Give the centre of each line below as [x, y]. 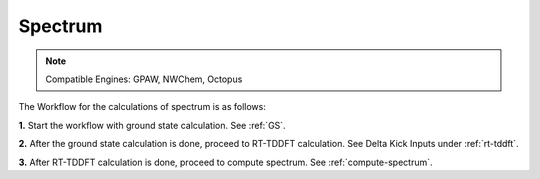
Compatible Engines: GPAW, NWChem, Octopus [144, 79]
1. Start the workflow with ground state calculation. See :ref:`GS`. [152, 125]
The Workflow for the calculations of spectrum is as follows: [142, 107]
